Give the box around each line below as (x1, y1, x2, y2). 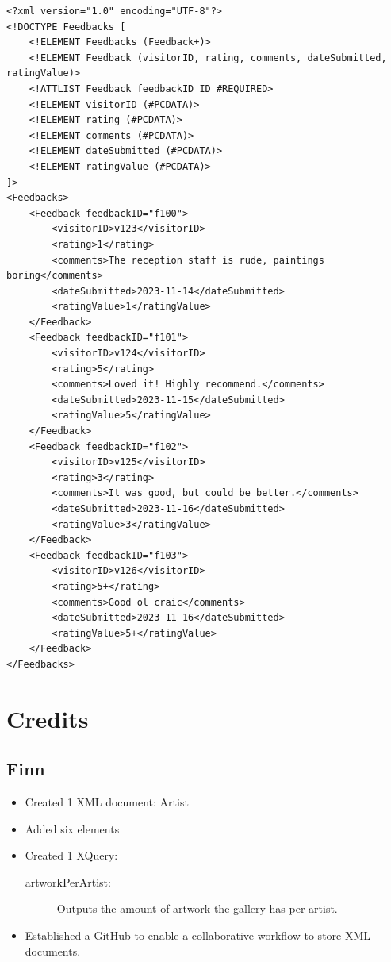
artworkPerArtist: (25, 873, 111, 890)
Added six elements (25, 820, 120, 837)
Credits (6, 702, 89, 734)
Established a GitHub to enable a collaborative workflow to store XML (25, 927, 371, 944)
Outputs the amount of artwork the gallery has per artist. (56, 900, 338, 917)
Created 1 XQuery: (25, 847, 118, 864)
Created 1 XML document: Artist (25, 794, 189, 810)
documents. (25, 942, 81, 959)
